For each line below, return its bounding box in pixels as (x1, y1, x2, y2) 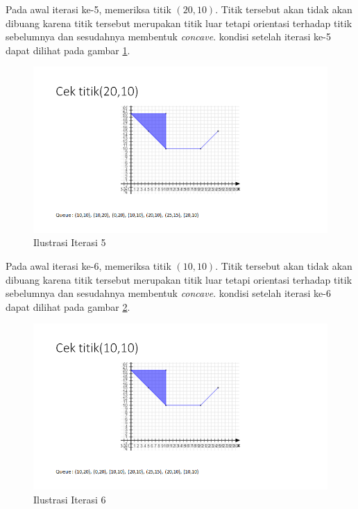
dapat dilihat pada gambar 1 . (6, 42, 130, 57)
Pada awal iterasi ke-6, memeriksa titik (6, 259, 171, 273)
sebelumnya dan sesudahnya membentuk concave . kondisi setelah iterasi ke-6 (6, 286, 331, 300)
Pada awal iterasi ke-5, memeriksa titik (6, 2, 171, 16)
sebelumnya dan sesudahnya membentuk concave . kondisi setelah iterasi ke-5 (6, 29, 331, 44)
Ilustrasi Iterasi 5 (33, 235, 106, 250)
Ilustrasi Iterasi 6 (33, 492, 106, 506)
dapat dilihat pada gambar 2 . (6, 299, 130, 314)
